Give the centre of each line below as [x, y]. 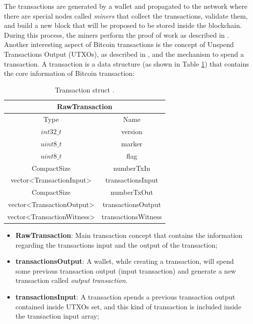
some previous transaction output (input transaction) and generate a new [126, 270]
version [132, 131]
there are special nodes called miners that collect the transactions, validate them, [126, 15]
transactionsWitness [132, 216]
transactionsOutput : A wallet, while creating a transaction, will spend [125, 261]
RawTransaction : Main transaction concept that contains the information [129, 235]
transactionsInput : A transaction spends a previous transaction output [125, 297]
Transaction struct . [85, 89]
